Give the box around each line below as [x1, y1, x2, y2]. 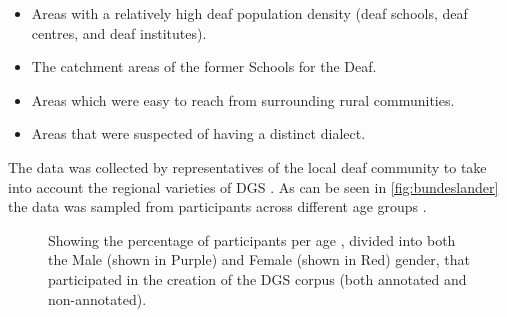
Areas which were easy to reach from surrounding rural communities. [31, 89, 455, 110]
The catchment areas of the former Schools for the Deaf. [31, 56, 377, 77]
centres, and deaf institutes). [31, 22, 207, 43]
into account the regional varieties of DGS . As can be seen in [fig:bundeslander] [8, 176, 499, 197]
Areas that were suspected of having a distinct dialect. [31, 123, 366, 144]
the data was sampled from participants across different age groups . [8, 196, 427, 217]
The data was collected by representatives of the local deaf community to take [8, 156, 487, 177]
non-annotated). [48, 288, 147, 309]
